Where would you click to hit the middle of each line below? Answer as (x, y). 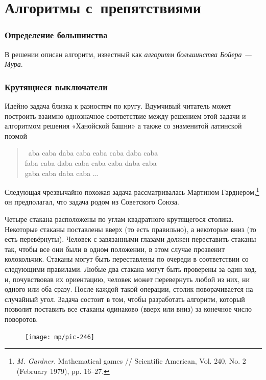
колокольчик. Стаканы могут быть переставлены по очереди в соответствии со (127, 259)
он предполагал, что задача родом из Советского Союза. (92, 202)
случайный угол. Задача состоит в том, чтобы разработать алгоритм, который (125, 299)
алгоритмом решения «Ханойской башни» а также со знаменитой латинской (123, 126)
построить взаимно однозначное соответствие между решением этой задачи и (125, 116)
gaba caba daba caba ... (62, 173)
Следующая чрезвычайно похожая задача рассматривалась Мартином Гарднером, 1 (132, 191)
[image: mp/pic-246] (60, 337)
